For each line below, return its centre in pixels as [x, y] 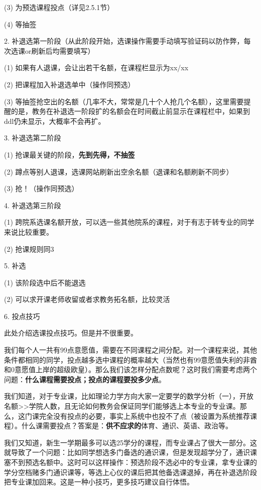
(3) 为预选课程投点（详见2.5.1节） [59, 7]
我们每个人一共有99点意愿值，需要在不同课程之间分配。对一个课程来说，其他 [130, 350]
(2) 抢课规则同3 [29, 249]
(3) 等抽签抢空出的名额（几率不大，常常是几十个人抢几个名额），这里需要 [124, 101]
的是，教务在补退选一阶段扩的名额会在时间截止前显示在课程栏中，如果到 [130, 111]
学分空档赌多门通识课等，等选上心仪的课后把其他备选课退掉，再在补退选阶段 [130, 472]
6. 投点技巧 [22, 316]
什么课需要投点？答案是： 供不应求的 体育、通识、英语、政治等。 [127, 426]
